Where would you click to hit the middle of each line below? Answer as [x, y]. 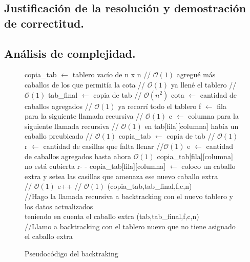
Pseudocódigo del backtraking [71, 253]
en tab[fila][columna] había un [192, 126]
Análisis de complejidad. [70, 53]
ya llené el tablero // [204, 84]
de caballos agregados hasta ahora [78, 156]
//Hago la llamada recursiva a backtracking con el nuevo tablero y [129, 196]
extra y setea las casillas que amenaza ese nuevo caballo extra [121, 176]
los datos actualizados [59, 206]
